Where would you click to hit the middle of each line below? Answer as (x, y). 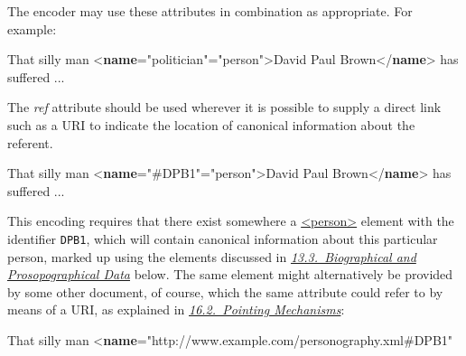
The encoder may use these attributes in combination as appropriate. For (210, 11)
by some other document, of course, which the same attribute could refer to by (225, 291)
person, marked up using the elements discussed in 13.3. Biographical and (212, 256)
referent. (30, 142)
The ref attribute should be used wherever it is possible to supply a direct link (224, 107)
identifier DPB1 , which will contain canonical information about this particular (223, 238)
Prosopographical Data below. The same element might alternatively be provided (230, 274)
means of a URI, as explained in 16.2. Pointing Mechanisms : (176, 309)
